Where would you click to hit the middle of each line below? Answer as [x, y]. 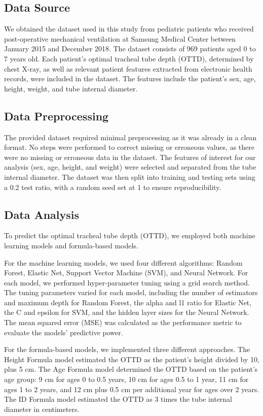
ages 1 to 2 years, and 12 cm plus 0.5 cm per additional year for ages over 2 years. [132, 389]
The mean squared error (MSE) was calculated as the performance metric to [123, 322]
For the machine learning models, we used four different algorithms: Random [123, 262]
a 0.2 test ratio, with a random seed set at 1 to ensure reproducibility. [113, 187]
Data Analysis [42, 214]
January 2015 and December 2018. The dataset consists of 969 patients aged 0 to [130, 49]
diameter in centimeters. [42, 409]
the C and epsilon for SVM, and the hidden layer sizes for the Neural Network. [127, 312]
